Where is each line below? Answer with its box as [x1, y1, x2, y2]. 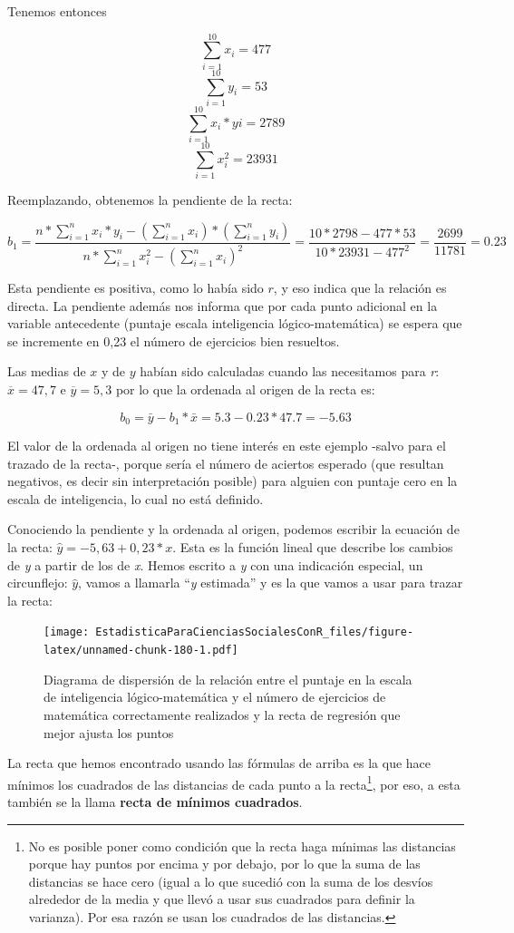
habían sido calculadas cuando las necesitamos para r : [140, 362, 440, 381]
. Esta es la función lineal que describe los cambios [172, 538, 453, 557]
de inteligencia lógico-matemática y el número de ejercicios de [44, 687, 386, 706]
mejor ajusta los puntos [44, 723, 174, 742]
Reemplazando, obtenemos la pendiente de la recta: [7, 190, 293, 209]
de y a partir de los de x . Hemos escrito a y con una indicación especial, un [7, 555, 423, 574]
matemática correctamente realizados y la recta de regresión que [44, 705, 401, 724]
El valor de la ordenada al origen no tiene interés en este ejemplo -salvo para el [7, 436, 446, 455]
